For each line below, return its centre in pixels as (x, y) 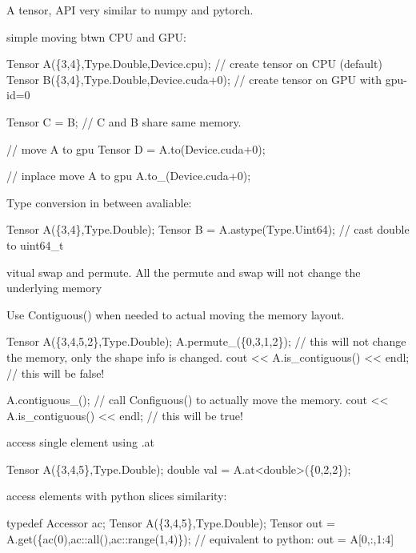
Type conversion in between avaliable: (99, 202)
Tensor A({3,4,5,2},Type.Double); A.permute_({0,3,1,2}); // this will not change (206, 341)
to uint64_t (35, 244)
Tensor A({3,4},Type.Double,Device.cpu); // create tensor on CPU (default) (194, 64)
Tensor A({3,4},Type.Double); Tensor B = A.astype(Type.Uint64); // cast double (208, 229)
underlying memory (54, 288)
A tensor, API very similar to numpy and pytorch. (130, 10)
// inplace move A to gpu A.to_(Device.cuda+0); (129, 176)
